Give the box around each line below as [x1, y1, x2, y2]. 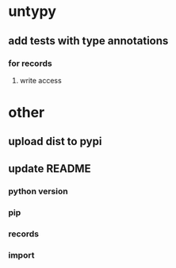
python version [8, 186, 69, 197]
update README [8, 162, 91, 175]
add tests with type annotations [8, 34, 169, 48]
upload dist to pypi [8, 135, 102, 148]
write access [19, 75, 62, 85]
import [8, 249, 35, 260]
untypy [8, 2, 57, 21]
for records [8, 58, 53, 69]
